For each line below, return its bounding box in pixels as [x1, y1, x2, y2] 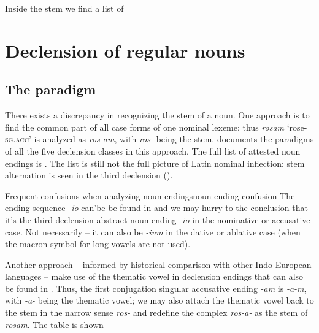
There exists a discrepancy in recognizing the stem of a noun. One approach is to [5, 109, 310, 121]
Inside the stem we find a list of [5, 2, 124, 14]
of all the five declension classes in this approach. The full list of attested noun [5, 144, 301, 157]
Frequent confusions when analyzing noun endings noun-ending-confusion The [5, 189, 295, 202]
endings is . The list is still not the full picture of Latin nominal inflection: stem [5, 156, 305, 169]
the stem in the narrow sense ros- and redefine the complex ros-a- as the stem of [5, 306, 308, 319]
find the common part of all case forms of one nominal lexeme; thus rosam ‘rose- [5, 120, 307, 133]
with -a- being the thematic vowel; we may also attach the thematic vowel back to [5, 294, 314, 307]
